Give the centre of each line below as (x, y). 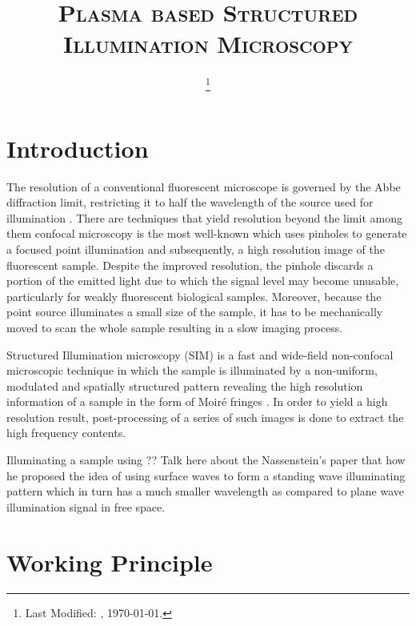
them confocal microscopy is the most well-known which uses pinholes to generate (207, 233)
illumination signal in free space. (86, 506)
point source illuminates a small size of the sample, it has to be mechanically (195, 312)
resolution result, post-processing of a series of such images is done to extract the (205, 417)
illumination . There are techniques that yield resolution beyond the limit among (204, 217)
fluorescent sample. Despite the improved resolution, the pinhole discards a (190, 265)
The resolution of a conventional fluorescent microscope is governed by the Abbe (204, 186)
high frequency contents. (66, 433)
